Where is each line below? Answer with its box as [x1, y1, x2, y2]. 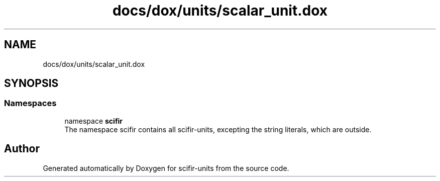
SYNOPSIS [4, 77, 59, 90]
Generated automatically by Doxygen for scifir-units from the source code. [43, 163, 289, 172]
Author [4, 142, 40, 155]
